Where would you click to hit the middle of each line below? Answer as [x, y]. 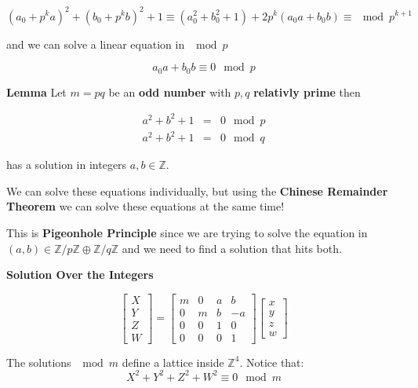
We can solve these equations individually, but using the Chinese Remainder [197, 190]
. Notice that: [272, 362]
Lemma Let [36, 92]
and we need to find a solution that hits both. [232, 248]
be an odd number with [170, 92]
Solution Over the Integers [80, 275]
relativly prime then [307, 92]
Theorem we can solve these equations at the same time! [145, 206]
